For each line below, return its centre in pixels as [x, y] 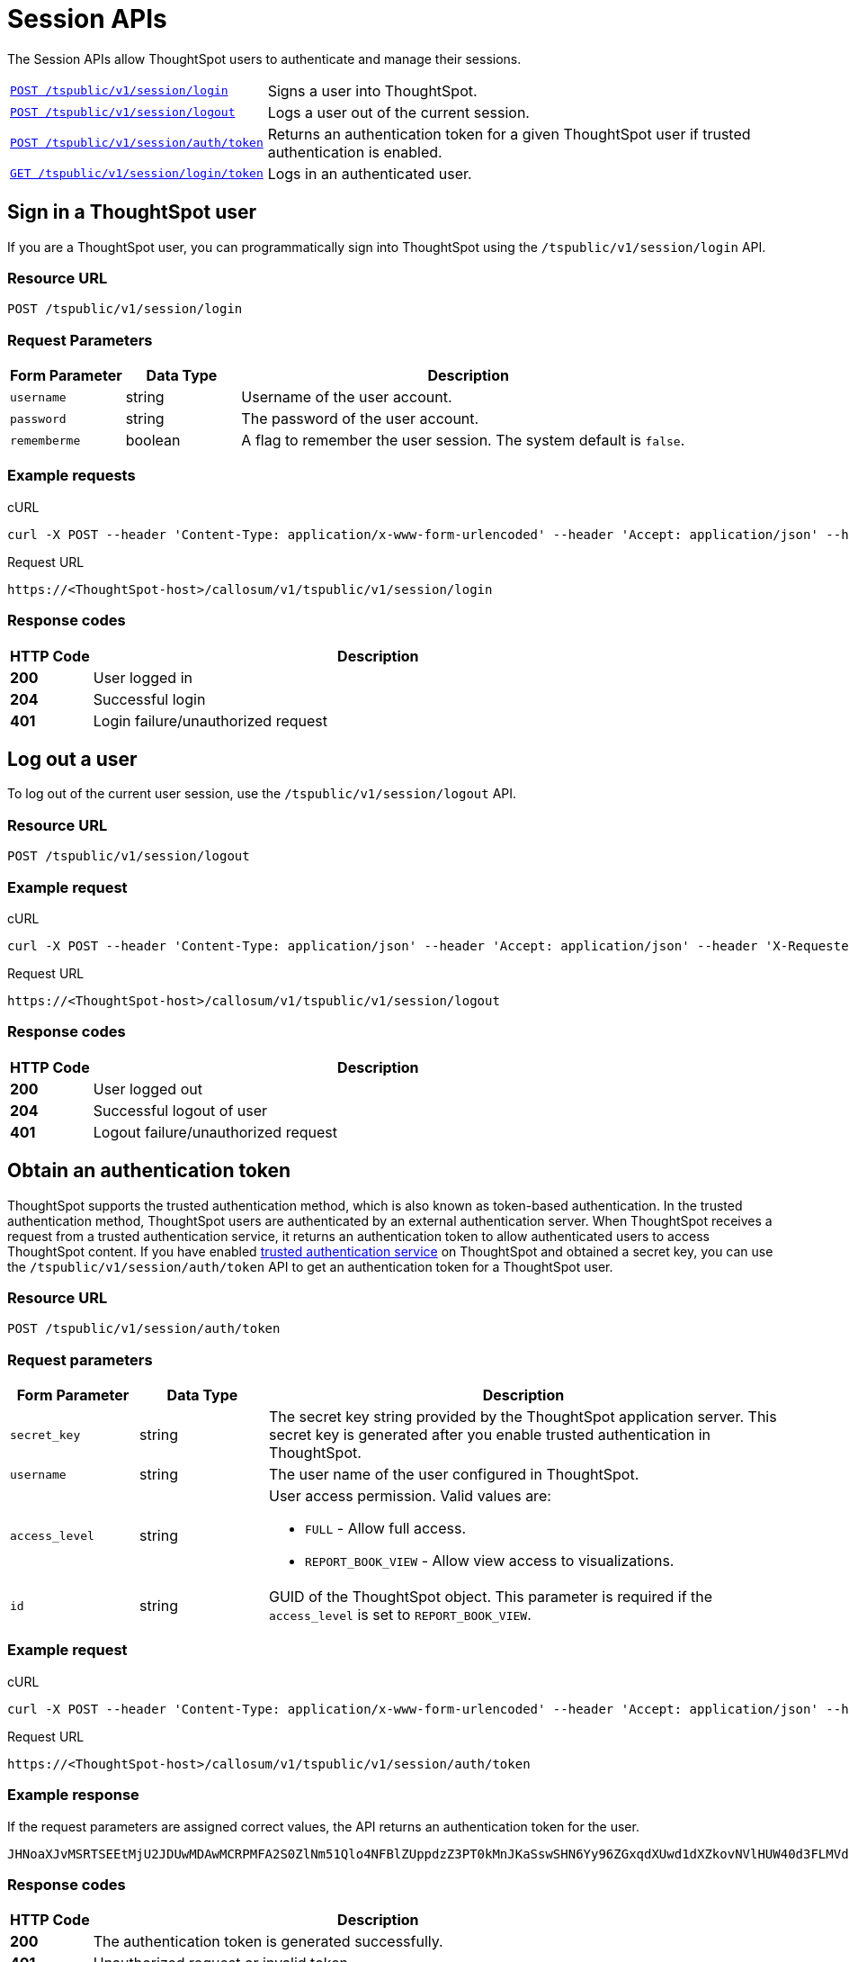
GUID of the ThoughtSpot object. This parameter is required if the [491, 1597]
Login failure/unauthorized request [210, 720]
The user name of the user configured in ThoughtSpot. [454, 1475]
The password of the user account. [360, 419]
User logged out [147, 1089]
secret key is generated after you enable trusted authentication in [490, 1435]
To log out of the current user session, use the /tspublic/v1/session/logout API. [262, 794]
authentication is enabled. [355, 152]
